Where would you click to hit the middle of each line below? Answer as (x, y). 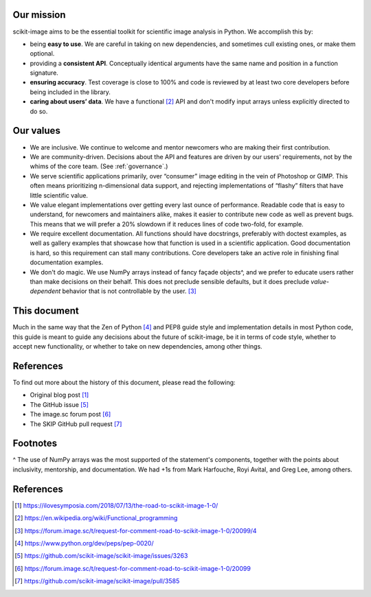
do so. (39, 111)
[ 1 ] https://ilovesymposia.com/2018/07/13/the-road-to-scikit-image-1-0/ (116, 505)
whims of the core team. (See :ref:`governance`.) (99, 166)
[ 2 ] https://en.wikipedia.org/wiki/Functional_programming (96, 518)
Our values (37, 131)
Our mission (39, 15)
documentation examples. (67, 262)
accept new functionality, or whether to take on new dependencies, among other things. (137, 347)
